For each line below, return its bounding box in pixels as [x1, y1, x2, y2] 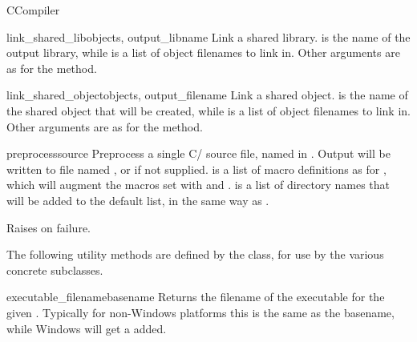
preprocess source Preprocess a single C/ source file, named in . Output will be [6, 145, 391, 162]
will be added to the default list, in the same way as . [6, 191, 269, 208]
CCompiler [6, 2, 60, 18]
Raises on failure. [6, 219, 91, 235]
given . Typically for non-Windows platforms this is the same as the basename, [6, 304, 395, 320]
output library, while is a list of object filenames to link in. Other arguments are [6, 44, 400, 61]
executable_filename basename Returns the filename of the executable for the [6, 288, 385, 305]
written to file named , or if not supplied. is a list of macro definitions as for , [6, 160, 387, 177]
